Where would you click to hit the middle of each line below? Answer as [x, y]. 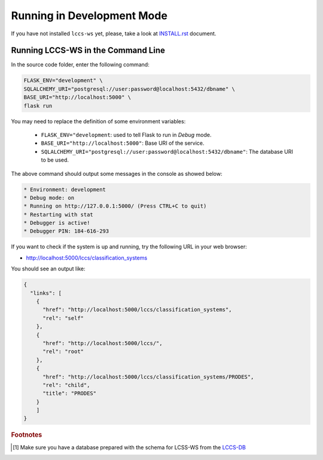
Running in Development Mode [89, 16]
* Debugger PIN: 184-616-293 [66, 231]
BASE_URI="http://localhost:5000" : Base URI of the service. [123, 143]
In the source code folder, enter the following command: [80, 65]
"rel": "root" [63, 352]
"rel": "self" [63, 318]
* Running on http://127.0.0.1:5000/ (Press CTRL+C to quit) [115, 206]
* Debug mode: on [49, 198]
